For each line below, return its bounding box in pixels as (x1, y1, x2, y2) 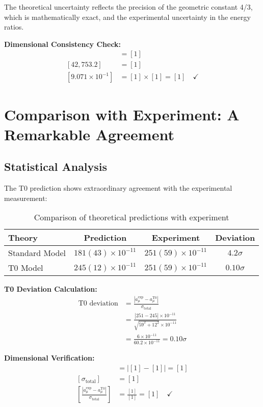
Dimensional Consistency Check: (4, 38, 121, 49)
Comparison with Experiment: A (4, 104, 240, 124)
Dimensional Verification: (4, 352, 95, 363)
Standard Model (8, 247, 66, 259)
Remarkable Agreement (4, 123, 174, 144)
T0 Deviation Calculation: (4, 284, 97, 294)
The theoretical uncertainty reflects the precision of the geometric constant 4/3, (4, 2, 253, 12)
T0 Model (8, 262, 43, 274)
